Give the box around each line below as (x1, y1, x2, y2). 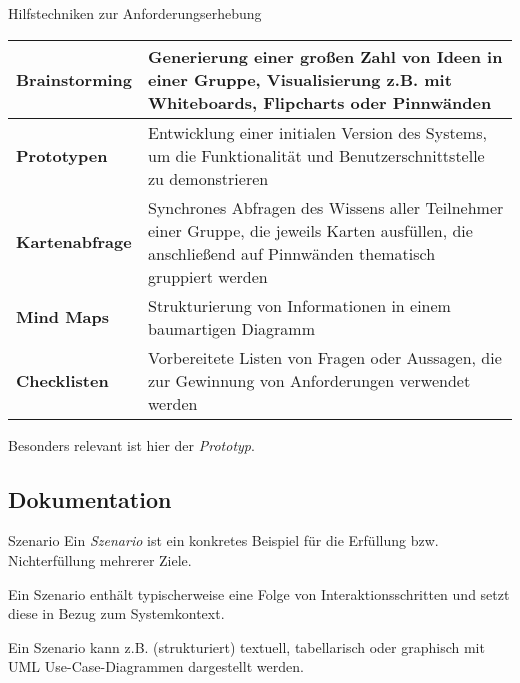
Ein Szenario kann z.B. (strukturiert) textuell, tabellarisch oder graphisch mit (8, 636, 485, 657)
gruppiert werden (148, 264, 268, 288)
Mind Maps (16, 305, 110, 329)
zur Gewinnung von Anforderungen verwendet (148, 368, 471, 392)
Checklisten (16, 368, 109, 392)
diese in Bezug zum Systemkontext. (8, 603, 225, 624)
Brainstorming (16, 67, 133, 91)
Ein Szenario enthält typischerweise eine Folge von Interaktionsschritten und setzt (8, 583, 510, 604)
